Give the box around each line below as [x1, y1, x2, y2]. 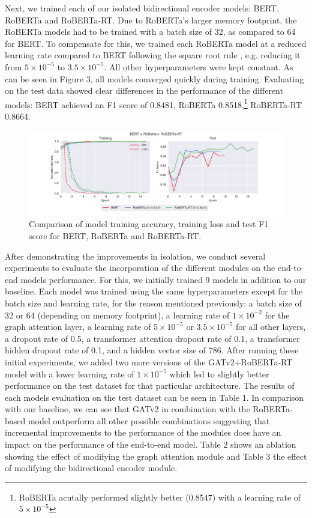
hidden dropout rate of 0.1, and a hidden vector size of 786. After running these [5, 344, 299, 356]
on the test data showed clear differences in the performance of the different [5, 84, 283, 97]
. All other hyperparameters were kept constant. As [104, 60, 293, 73]
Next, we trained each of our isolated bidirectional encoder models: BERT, [5, 2, 280, 14]
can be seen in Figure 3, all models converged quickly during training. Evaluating [5, 72, 304, 85]
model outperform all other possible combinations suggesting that [28, 414, 270, 427]
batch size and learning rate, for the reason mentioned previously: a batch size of [5, 296, 302, 309]
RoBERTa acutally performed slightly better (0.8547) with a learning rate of [19, 490, 301, 503]
